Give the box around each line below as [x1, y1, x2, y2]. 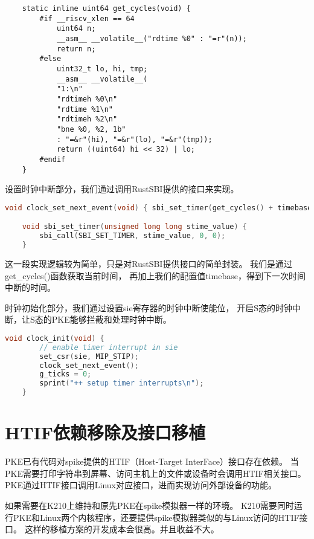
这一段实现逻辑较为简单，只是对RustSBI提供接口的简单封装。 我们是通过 [5, 257, 293, 269]
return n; [56, 44, 96, 53]
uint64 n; [56, 24, 96, 33]
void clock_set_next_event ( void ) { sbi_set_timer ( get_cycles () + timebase [5, 203, 312, 212]
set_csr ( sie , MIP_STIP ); [39, 352, 139, 361]
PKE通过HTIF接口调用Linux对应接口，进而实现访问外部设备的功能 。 [5, 479, 277, 491]
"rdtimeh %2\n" [56, 115, 118, 124]
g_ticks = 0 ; [39, 370, 92, 379]
